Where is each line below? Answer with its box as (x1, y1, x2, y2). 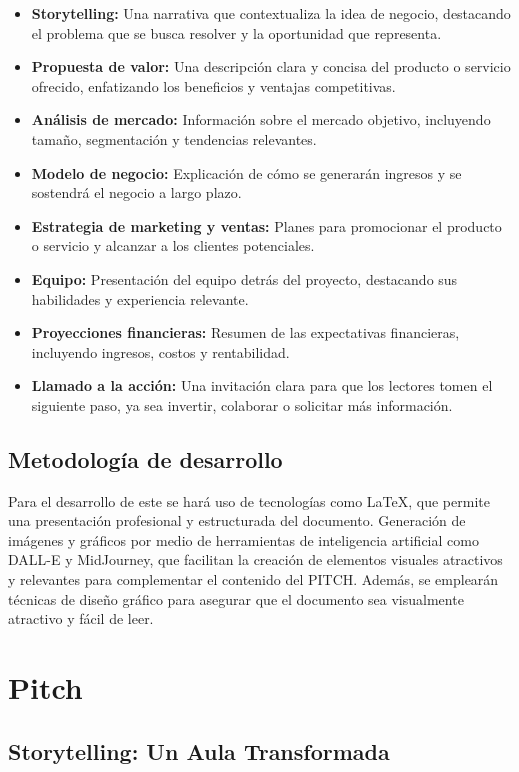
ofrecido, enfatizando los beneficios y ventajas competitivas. (31, 75, 396, 96)
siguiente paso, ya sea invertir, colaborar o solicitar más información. (31, 394, 453, 415)
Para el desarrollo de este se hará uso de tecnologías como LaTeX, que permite (8, 490, 490, 511)
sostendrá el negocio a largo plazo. (31, 182, 242, 203)
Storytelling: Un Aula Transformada (8, 735, 390, 766)
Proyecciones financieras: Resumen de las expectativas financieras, (31, 322, 460, 343)
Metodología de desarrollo (8, 443, 283, 474)
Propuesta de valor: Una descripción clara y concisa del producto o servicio (31, 56, 511, 77)
